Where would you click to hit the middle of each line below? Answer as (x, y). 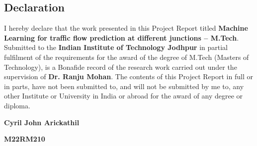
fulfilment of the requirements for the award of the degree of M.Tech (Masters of (127, 57)
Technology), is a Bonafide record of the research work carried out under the (121, 67)
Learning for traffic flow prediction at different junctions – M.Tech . (122, 37)
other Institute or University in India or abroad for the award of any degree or (124, 96)
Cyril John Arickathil (42, 122)
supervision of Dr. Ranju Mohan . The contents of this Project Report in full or (128, 76)
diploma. (17, 105)
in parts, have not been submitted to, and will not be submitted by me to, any (124, 86)
